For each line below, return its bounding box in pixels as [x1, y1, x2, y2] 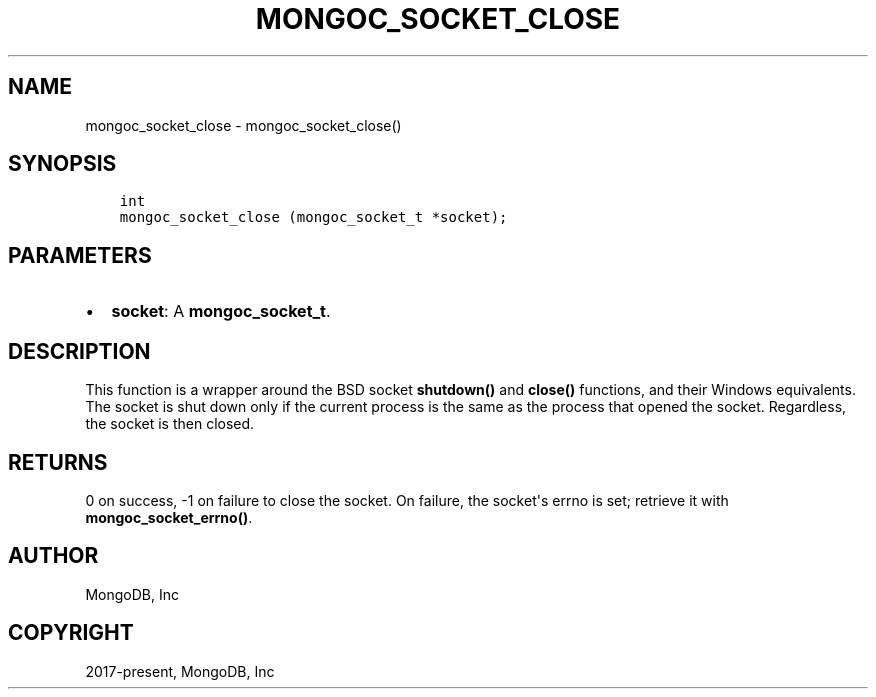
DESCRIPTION [8, 338, 151, 364]
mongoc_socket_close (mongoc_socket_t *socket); [119, 209, 508, 226]
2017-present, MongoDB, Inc [85, 662, 275, 680]
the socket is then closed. [85, 415, 255, 433]
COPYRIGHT [8, 620, 134, 646]
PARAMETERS [8, 242, 152, 268]
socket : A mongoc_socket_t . [111, 301, 331, 322]
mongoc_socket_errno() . [85, 508, 253, 526]
